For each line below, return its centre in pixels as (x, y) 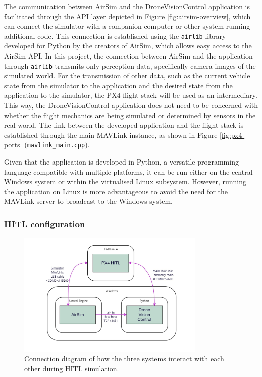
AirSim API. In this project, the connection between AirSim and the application (128, 56)
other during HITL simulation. (72, 369)
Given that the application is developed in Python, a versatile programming (121, 162)
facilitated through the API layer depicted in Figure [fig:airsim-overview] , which (127, 16)
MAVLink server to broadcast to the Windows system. (88, 201)
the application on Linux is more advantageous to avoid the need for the (116, 191)
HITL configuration (45, 223)
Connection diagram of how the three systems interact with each (124, 359)
